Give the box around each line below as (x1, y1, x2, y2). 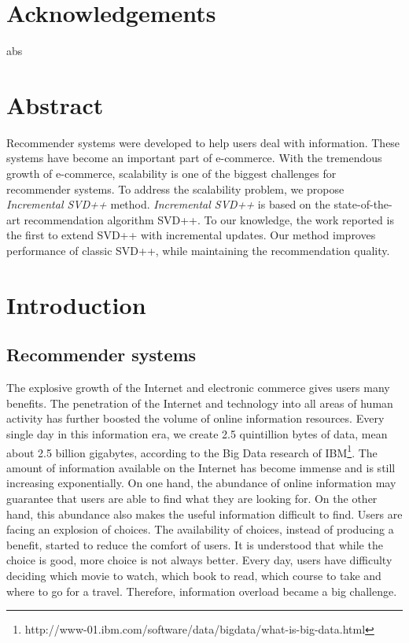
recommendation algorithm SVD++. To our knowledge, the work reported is (24, 211, 394, 227)
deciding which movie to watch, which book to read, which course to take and (6, 567, 381, 583)
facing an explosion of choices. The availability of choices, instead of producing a (6, 521, 394, 538)
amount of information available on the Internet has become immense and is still (6, 459, 396, 475)
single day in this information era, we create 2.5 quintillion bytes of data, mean (6, 425, 388, 442)
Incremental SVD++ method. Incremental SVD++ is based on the (6, 196, 330, 212)
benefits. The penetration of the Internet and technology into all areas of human (6, 394, 393, 411)
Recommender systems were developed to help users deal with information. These (6, 134, 400, 150)
